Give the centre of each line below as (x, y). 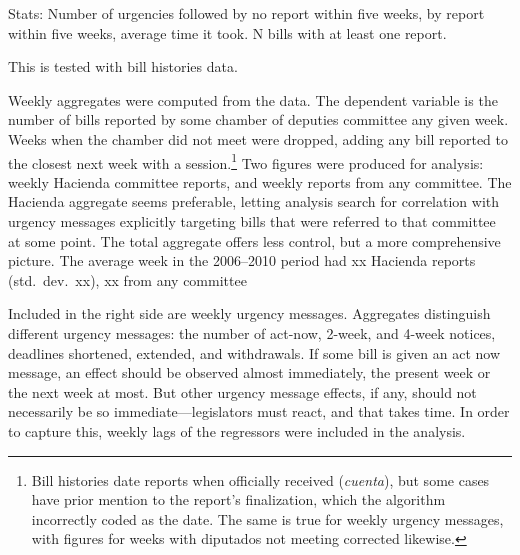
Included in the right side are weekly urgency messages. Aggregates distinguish (249, 313)
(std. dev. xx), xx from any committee (127, 279)
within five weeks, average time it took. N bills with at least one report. (227, 32)
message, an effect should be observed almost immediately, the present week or (249, 372)
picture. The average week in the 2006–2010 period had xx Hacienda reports (242, 260)
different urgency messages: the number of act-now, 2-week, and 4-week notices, (252, 332)
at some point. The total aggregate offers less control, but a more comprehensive (254, 240)
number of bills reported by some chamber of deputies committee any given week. (258, 119)
